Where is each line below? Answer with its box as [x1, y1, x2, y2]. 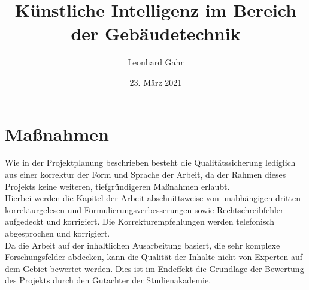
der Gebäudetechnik [71, 21, 241, 46]
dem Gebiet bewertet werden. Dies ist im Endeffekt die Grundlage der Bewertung [5, 262, 304, 274]
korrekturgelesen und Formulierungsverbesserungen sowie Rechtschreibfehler [5, 203, 284, 216]
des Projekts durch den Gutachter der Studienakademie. [5, 274, 211, 286]
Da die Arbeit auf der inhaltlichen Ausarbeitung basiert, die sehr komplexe [5, 238, 280, 251]
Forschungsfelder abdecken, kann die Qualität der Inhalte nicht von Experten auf [5, 250, 302, 263]
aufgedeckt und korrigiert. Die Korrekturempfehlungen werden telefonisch [5, 215, 275, 228]
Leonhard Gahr [128, 56, 184, 68]
